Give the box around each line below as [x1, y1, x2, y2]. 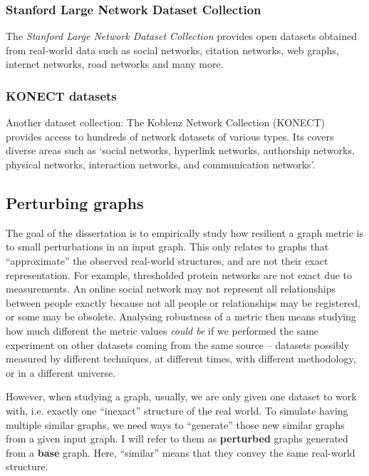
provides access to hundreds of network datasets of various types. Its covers [6, 128, 334, 143]
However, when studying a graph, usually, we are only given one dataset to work [6, 389, 357, 404]
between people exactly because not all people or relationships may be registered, [6, 295, 360, 310]
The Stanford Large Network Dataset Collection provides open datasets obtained [6, 29, 357, 44]
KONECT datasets [6, 86, 117, 104]
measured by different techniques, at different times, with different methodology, [6, 351, 356, 366]
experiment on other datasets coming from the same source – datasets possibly [6, 337, 350, 352]
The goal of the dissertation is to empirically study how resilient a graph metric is [6, 225, 363, 240]
